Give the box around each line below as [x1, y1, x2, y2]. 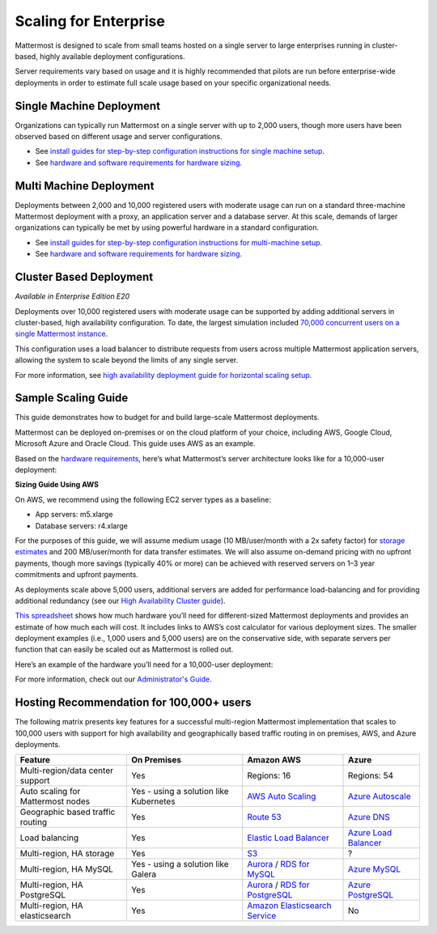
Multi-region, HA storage [19, 848, 115, 860]
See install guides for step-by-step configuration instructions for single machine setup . [35, 146, 325, 156]
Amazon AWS [247, 754, 301, 766]
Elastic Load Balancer [247, 832, 329, 843]
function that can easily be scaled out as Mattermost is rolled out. [15, 644, 234, 655]
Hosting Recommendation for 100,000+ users [15, 696, 252, 710]
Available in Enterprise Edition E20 [15, 291, 130, 301]
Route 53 [247, 812, 282, 823]
